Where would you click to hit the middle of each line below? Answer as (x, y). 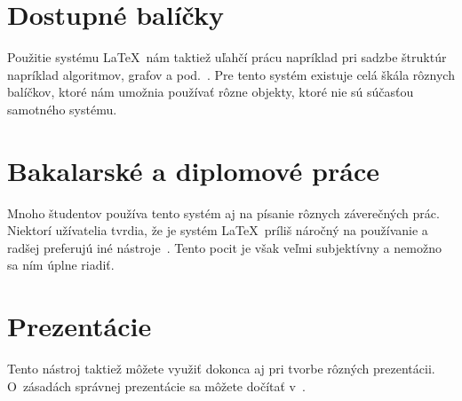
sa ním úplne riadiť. (61, 265)
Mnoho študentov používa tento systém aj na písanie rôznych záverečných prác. (223, 212)
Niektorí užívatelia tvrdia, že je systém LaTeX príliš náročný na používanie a (218, 230)
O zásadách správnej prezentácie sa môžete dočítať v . (156, 385)
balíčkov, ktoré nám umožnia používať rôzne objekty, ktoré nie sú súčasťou (211, 92)
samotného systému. (62, 109)
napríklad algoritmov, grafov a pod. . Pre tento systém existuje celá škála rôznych (231, 74)
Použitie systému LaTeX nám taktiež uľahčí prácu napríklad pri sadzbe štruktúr (227, 57)
